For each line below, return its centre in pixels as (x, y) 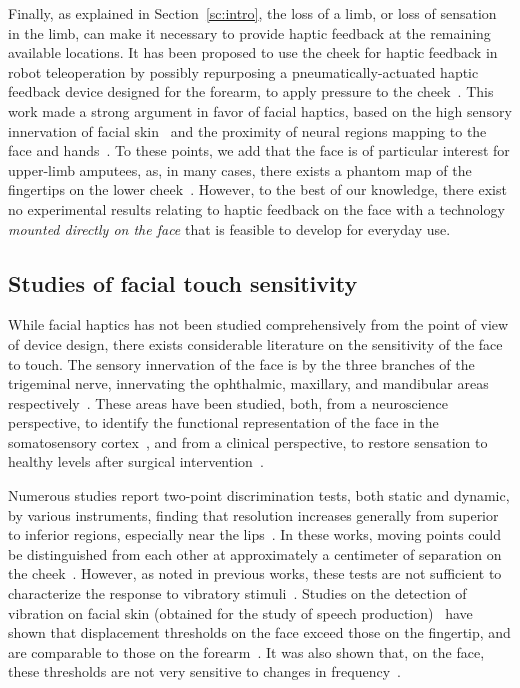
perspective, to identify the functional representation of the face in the (223, 422)
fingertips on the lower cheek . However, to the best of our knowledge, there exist (257, 189)
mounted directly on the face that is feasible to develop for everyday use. (229, 228)
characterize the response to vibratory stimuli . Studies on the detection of (237, 593)
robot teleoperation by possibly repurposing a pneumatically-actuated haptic (243, 71)
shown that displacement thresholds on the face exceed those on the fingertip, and (259, 632)
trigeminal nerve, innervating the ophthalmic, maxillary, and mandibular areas (248, 383)
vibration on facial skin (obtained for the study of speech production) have (240, 612)
